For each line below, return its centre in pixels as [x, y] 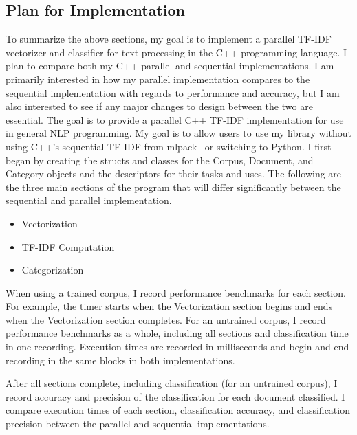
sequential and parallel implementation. [89, 200]
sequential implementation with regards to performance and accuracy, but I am [173, 92]
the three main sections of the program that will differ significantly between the [173, 187]
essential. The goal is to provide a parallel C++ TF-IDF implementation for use [175, 119]
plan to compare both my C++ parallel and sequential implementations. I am [170, 66]
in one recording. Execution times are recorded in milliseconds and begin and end [177, 347]
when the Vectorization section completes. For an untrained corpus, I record [166, 319]
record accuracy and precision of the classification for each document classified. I [175, 396]
